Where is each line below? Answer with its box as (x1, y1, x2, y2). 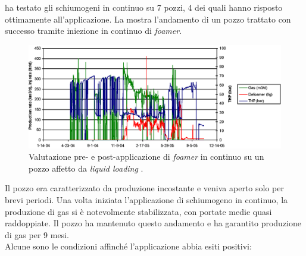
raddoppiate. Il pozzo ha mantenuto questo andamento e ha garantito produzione (5, 217, 302, 229)
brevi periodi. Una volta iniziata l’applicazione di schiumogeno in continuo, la (5, 194, 288, 206)
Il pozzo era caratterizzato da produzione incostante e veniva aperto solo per (5, 182, 284, 194)
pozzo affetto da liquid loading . (29, 162, 143, 174)
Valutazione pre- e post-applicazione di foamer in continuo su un (29, 150, 264, 163)
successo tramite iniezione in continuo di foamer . (5, 24, 182, 37)
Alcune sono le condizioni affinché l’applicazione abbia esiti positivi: (5, 240, 252, 252)
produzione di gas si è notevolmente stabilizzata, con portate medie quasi (5, 205, 272, 217)
